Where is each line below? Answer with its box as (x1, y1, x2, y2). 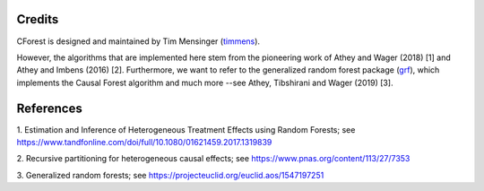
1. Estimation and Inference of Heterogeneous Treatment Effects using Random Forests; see (16, 124, 356, 135)
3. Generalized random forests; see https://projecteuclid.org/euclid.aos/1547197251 (16, 169, 324, 180)
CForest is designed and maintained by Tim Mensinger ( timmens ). (16, 36, 260, 47)
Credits (16, 12, 59, 27)
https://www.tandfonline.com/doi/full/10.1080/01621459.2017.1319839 (16, 136, 272, 147)
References (16, 100, 82, 116)
